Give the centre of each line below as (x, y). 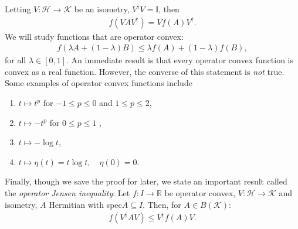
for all (16, 60)
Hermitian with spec (85, 204)
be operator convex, (200, 193)
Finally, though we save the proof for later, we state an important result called (146, 181)
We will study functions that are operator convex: (94, 36)
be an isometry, (102, 9)
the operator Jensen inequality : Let (67, 193)
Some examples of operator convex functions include (99, 83)
